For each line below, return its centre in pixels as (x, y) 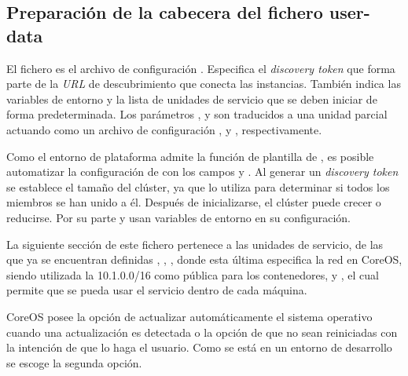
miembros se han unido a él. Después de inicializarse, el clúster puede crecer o (194, 202)
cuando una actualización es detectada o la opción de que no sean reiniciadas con (202, 332)
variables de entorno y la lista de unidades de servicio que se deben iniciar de (192, 99)
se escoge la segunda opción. (74, 362)
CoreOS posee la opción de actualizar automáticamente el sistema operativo (189, 316)
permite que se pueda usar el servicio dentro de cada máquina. (157, 290)
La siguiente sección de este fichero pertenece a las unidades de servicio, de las (195, 244)
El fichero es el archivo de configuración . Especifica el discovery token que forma (201, 68)
